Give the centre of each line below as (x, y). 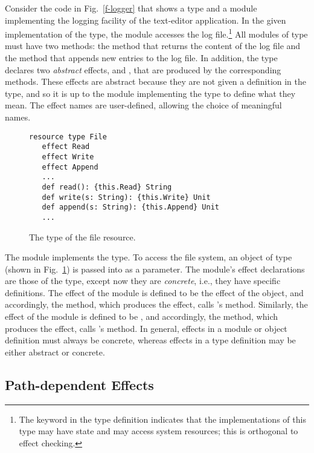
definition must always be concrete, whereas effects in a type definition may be (150, 340)
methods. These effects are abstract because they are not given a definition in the (155, 81)
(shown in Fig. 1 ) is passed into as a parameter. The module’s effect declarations (155, 269)
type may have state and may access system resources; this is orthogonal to (159, 431)
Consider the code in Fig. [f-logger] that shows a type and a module (131, 8)
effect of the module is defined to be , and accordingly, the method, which (142, 316)
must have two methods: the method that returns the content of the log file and (153, 46)
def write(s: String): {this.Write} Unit (126, 197)
